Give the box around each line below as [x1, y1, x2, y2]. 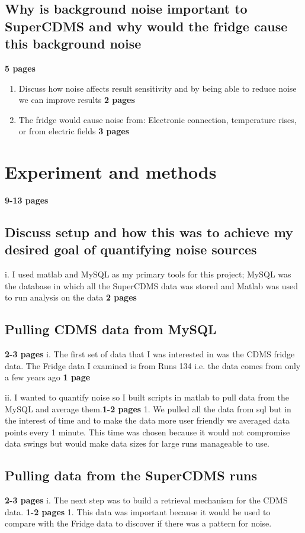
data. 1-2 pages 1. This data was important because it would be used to [5, 505, 271, 518]
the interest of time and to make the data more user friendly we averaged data [5, 414, 290, 427]
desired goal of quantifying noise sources [5, 240, 257, 259]
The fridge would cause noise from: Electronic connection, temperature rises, [18, 113, 297, 125]
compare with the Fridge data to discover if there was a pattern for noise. [5, 517, 272, 529]
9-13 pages [5, 194, 49, 206]
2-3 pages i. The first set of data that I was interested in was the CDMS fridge [5, 348, 295, 360]
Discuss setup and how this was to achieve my [5, 223, 293, 241]
